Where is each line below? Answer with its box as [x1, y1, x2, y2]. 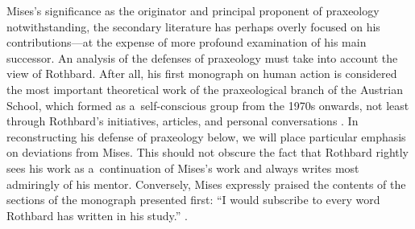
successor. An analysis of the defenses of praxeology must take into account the [6, 49, 398, 66]
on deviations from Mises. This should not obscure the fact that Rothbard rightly [6, 144, 409, 161]
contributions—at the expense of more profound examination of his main [6, 34, 367, 51]
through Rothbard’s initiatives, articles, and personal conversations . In [6, 112, 359, 129]
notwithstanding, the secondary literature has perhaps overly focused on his [6, 18, 380, 35]
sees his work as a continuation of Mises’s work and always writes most [6, 159, 359, 176]
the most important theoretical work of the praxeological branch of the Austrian [6, 80, 403, 97]
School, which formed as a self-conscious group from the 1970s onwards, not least [6, 96, 409, 113]
